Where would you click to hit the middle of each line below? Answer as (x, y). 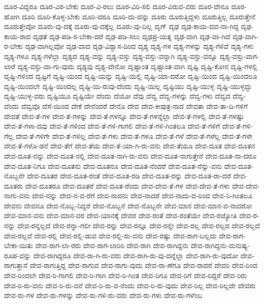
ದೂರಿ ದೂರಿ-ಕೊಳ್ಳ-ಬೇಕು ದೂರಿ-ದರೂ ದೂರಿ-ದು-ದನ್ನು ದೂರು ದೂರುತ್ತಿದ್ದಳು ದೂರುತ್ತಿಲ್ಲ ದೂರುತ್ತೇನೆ (139, 16)
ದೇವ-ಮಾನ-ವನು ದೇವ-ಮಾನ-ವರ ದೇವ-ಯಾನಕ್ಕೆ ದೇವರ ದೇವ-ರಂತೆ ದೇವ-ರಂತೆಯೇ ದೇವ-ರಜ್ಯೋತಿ (121, 215)
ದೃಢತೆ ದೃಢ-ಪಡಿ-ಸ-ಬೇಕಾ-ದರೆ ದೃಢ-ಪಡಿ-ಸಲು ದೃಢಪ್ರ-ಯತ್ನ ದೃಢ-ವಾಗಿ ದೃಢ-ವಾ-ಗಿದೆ (131, 36)
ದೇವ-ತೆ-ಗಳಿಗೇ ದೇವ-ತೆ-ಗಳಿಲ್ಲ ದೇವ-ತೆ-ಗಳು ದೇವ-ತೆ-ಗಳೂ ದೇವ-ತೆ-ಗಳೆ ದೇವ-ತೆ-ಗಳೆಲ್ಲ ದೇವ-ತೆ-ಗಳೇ (134, 135)
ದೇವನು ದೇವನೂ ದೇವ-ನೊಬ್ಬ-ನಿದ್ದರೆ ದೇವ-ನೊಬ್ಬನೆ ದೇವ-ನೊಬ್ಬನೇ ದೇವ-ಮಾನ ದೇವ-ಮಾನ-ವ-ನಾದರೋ (128, 205)
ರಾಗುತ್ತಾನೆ (16, 265)
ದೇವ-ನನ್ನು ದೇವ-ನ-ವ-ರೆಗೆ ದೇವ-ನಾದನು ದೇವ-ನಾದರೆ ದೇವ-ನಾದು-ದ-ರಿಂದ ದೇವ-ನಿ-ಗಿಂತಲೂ (142, 195)
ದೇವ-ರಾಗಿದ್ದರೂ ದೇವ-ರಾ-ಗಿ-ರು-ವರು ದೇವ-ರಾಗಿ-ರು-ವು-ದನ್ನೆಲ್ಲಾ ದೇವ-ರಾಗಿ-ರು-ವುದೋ (136, 255)
